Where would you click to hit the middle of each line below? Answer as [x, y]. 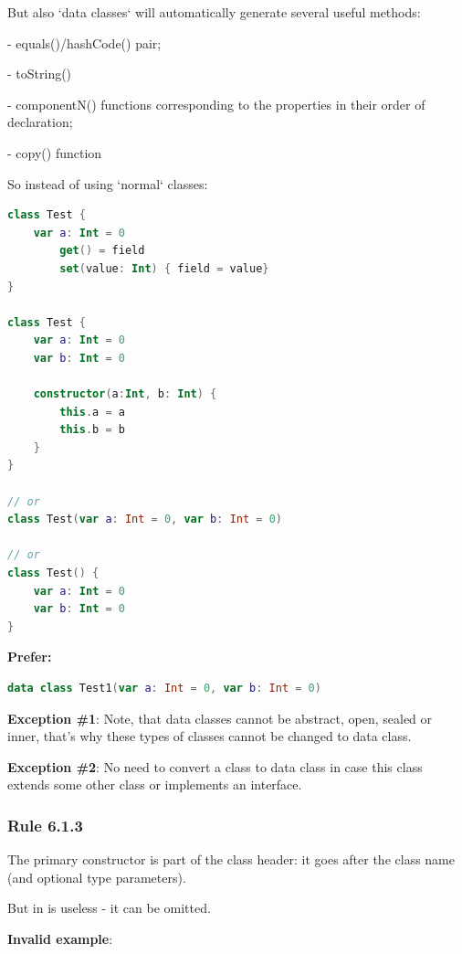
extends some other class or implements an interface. [155, 784]
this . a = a [92, 412]
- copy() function [55, 152]
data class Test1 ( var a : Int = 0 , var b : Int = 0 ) [164, 688]
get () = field [102, 251]
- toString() [40, 74]
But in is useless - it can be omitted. [109, 908]
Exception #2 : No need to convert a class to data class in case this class [215, 766]
